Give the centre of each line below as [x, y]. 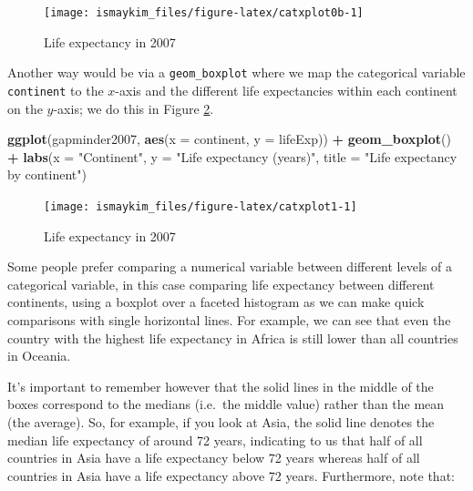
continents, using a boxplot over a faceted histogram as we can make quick [216, 302]
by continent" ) [47, 174]
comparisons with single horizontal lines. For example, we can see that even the [229, 319]
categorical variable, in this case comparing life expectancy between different [221, 284]
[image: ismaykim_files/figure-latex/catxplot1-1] [201, 206]
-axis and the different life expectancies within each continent [286, 90]
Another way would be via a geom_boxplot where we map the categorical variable [236, 72]
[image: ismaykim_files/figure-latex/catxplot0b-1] [204, 13]
